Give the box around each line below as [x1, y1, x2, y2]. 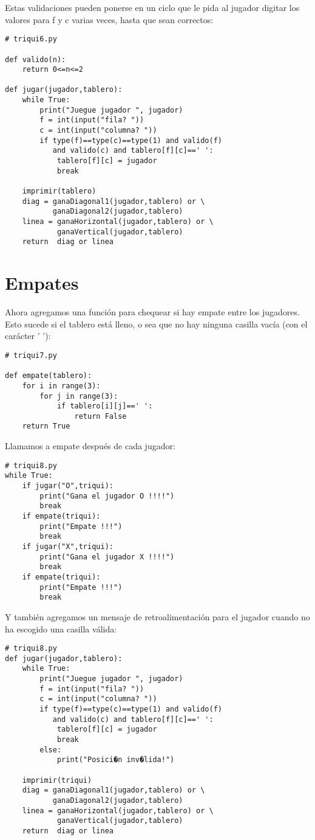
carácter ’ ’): [5, 329, 51, 342]
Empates [5, 270, 79, 295]
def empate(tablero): [5, 371, 92, 380]
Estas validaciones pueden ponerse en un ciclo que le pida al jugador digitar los [5, 1, 300, 13]
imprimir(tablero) [22, 187, 97, 196]
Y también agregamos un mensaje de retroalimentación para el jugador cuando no [5, 610, 310, 623]
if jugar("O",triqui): [22, 481, 113, 491]
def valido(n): [5, 55, 66, 64]
